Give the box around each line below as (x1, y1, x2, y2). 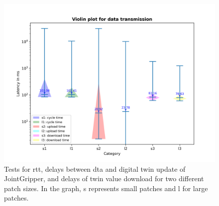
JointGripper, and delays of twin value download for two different (4, 173, 204, 184)
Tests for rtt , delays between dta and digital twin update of (4, 163, 186, 174)
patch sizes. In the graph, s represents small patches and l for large (4, 183, 208, 193)
